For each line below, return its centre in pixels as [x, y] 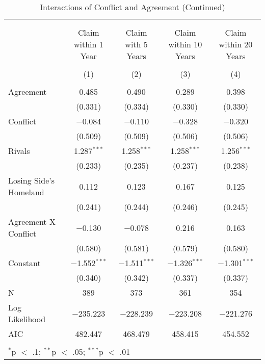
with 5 [136, 44]
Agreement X [32, 222]
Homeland [26, 192]
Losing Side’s [32, 180]
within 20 [236, 44]
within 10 [185, 44]
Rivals [19, 151]
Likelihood [27, 319]
